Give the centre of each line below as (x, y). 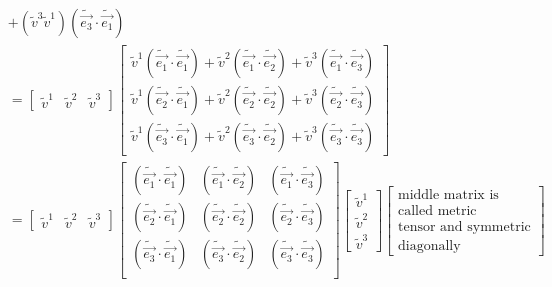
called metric (437, 210)
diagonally (429, 245)
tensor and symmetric (464, 226)
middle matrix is (448, 194)
